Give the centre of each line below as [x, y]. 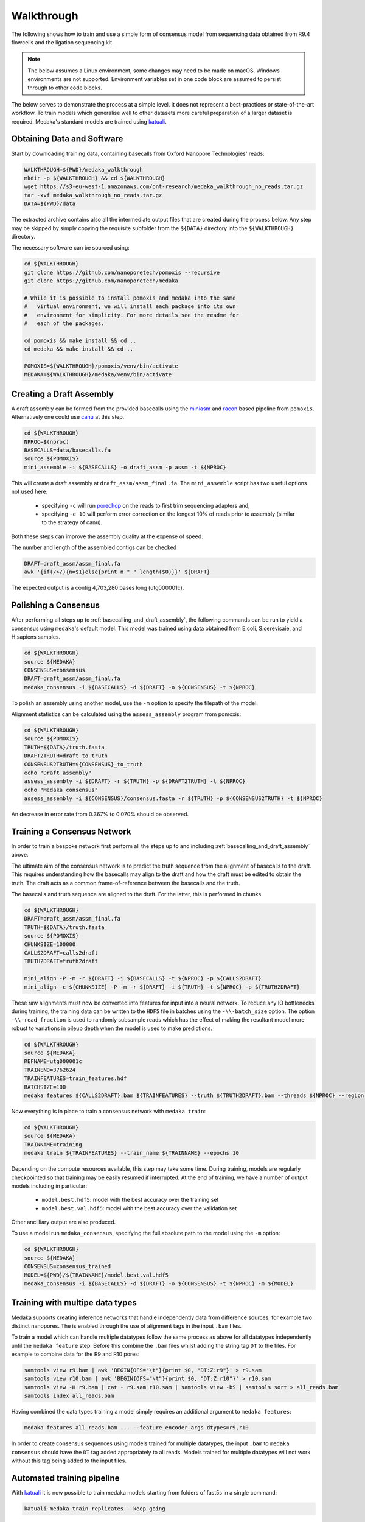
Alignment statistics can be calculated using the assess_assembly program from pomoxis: [126, 714]
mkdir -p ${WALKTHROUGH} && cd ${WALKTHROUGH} [95, 178]
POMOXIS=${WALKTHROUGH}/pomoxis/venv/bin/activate [101, 366]
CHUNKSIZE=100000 [50, 944]
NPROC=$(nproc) [47, 442]
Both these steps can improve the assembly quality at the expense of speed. [107, 536]
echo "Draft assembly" [58, 773]
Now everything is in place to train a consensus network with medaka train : [109, 1111]
